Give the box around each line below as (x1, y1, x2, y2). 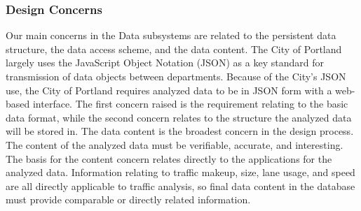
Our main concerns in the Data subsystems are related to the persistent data (6, 28, 336, 43)
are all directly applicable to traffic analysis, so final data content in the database (6, 178, 355, 193)
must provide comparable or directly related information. (6, 192, 251, 207)
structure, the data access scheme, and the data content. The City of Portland (6, 41, 342, 56)
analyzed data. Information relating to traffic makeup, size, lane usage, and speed (6, 165, 355, 180)
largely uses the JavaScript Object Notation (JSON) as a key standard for (6, 55, 324, 70)
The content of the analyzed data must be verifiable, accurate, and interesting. (6, 137, 343, 152)
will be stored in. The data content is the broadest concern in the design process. (6, 124, 354, 138)
